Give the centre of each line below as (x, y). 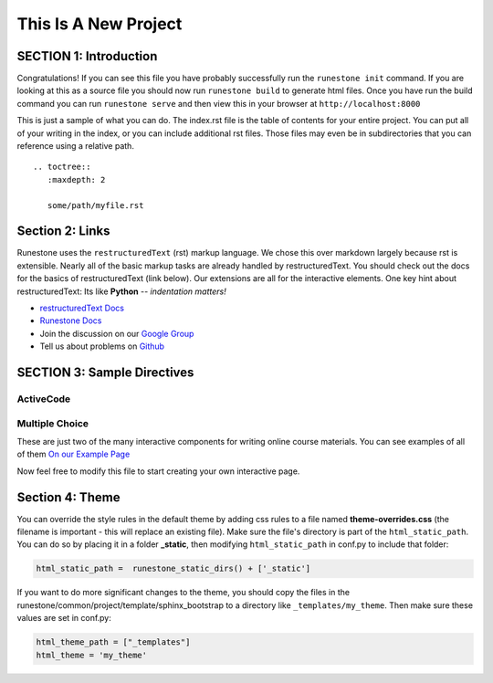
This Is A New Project (100, 24)
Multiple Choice (53, 423)
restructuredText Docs (82, 308)
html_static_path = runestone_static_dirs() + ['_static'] (173, 569)
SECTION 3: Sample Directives (105, 373)
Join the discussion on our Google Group (117, 333)
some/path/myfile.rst (95, 205)
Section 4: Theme (68, 497)
